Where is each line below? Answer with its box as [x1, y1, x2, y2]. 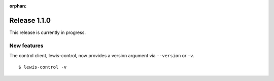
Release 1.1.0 [9, 16, 51, 25]
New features [9, 42, 44, 49]
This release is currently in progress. [9, 29, 86, 35]
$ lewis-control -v [18, 64, 67, 70]
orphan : [9, 3, 27, 9]
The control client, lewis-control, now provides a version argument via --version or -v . [9, 53, 195, 59]
